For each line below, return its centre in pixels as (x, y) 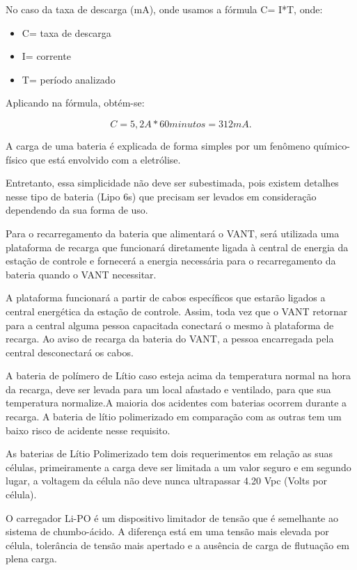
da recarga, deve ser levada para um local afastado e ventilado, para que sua (168, 389)
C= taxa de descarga (66, 32)
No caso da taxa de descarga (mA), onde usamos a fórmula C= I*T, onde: (164, 9)
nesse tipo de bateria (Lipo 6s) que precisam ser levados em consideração (161, 196)
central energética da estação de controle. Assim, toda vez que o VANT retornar (177, 311)
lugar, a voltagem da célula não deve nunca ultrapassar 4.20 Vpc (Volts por (167, 481)
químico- (332, 145)
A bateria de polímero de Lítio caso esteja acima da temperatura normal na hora (178, 375)
